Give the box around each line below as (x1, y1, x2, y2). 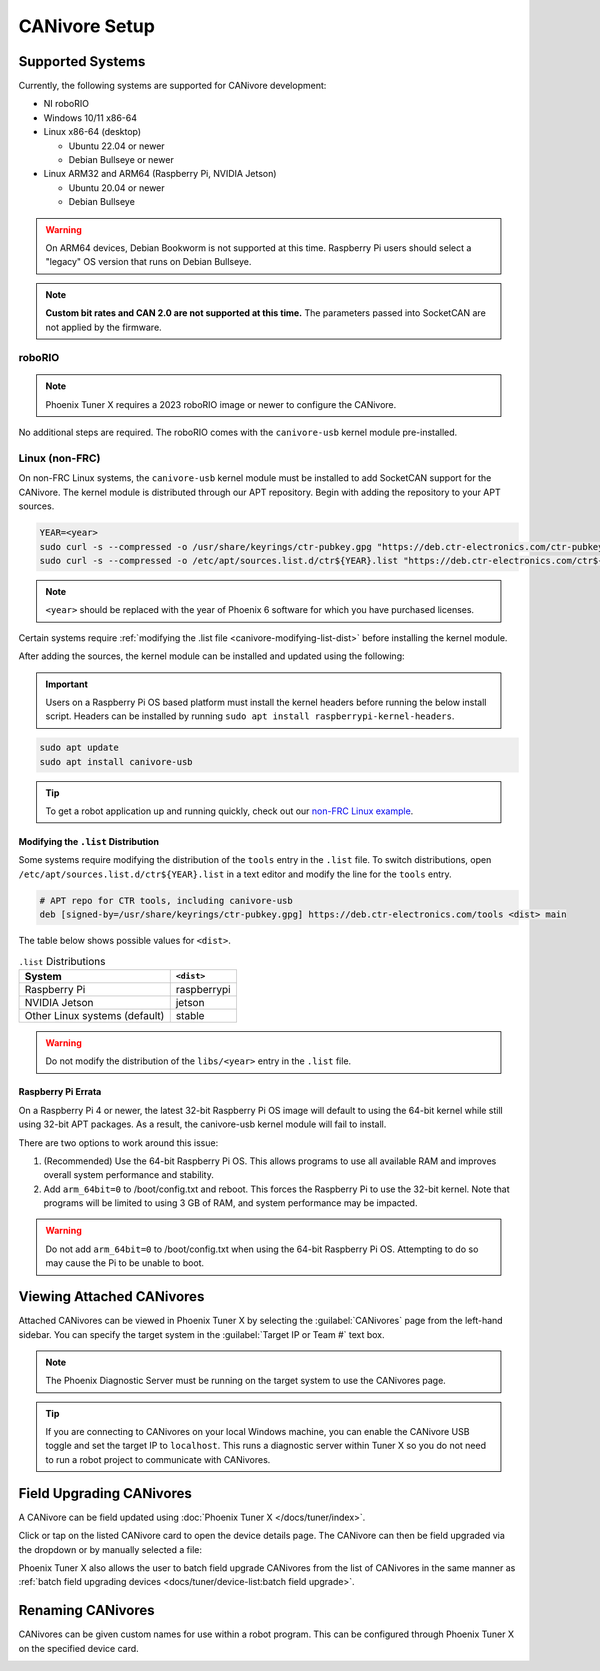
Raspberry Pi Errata (18, 1086, 102, 1098)
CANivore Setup (18, 15, 155, 37)
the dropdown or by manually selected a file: (18, 1543, 202, 1555)
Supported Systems (18, 53, 146, 70)
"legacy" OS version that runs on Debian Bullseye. (45, 256, 252, 268)
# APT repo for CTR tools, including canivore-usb (39, 895, 294, 906)
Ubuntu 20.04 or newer (68, 181, 165, 194)
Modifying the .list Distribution (18, 836, 160, 848)
